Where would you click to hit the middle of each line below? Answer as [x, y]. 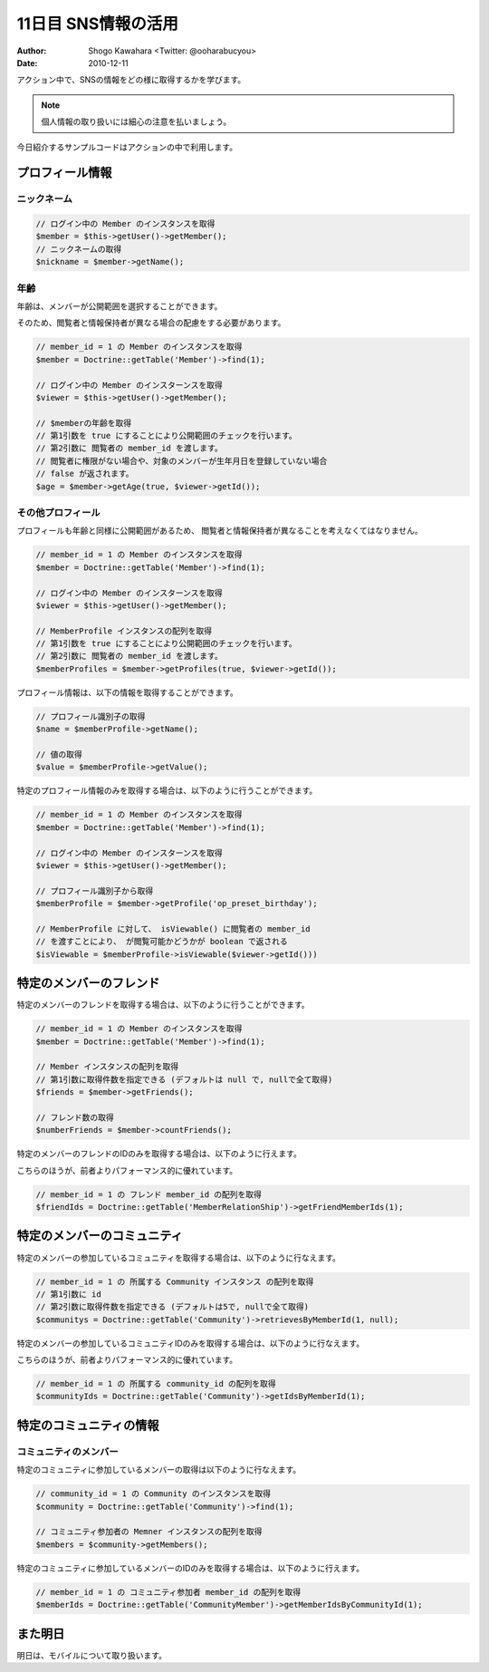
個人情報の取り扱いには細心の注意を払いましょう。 [136, 121]
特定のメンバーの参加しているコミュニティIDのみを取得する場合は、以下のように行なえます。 [191, 1343]
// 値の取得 [59, 755]
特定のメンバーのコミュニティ [100, 1236]
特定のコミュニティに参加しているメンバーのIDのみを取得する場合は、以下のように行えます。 [191, 1568]
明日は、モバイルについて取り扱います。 [92, 1655]
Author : [32, 51]
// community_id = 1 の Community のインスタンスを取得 [153, 1494]
